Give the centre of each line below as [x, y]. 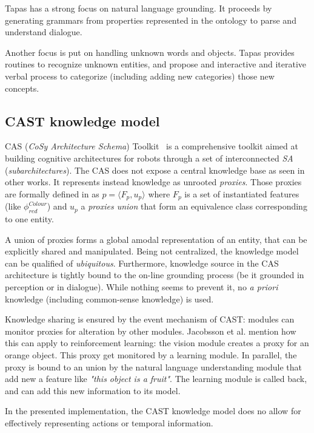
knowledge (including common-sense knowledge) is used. [109, 298]
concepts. [22, 88]
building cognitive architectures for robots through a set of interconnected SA [149, 158]
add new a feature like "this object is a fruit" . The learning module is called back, [156, 379]
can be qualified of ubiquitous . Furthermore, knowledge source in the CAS [142, 263]
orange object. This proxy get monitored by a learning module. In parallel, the [151, 354]
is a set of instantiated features [242, 193]
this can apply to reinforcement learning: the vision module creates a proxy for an [157, 343]
